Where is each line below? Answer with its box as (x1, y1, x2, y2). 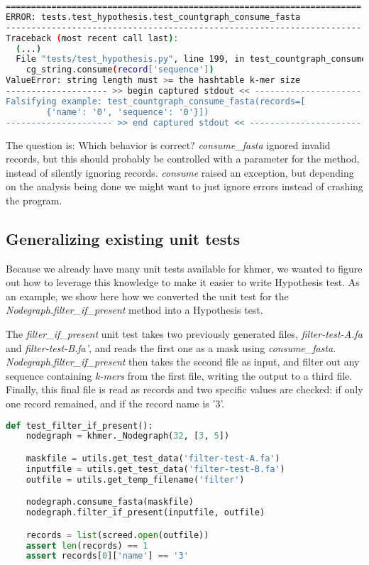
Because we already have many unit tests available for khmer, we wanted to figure (6, 260, 363, 275)
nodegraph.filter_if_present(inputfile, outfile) (26, 508, 265, 518)
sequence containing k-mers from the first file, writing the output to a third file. (6, 368, 353, 383)
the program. (6, 192, 62, 207)
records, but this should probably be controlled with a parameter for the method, (6, 151, 360, 166)
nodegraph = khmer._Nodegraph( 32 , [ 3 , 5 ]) (26, 431, 230, 441)
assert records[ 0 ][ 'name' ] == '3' (26, 551, 189, 561)
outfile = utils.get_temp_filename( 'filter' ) (26, 474, 245, 485)
